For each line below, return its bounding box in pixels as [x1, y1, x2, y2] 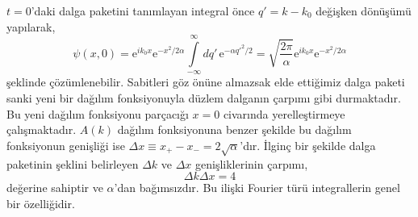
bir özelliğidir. [6, 194, 75, 211]
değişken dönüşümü [316, 2, 412, 19]
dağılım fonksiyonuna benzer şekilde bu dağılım [117, 121, 352, 138]
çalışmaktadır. [6, 121, 77, 138]
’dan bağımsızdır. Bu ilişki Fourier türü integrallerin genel [114, 179, 400, 196]
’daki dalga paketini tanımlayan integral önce [31, 2, 255, 19]
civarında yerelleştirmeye [223, 105, 345, 122]
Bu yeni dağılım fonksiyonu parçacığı [6, 105, 189, 122]
